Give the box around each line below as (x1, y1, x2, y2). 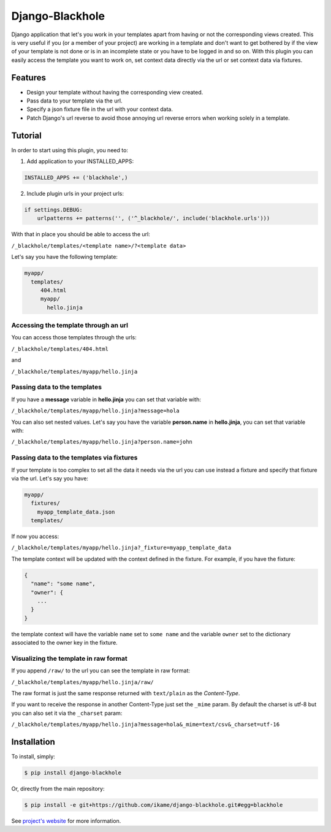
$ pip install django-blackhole (24, 769, 122, 776)
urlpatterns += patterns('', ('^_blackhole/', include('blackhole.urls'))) (37, 215, 270, 222)
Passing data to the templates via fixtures (11, 453, 138, 462)
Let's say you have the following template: (11, 253, 118, 261)
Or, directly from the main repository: (11, 785, 105, 793)
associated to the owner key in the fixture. (11, 639, 118, 647)
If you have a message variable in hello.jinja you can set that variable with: (11, 396, 202, 403)
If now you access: (11, 533, 59, 540)
